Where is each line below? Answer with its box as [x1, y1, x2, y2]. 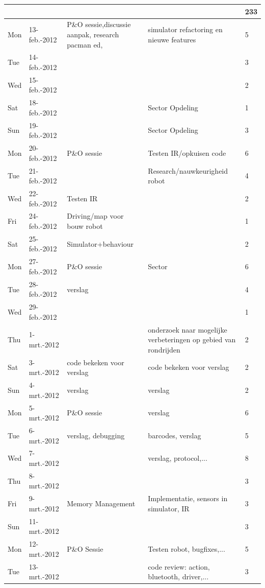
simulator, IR [148, 503, 190, 513]
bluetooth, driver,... [148, 571, 209, 582]
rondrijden [148, 344, 180, 355]
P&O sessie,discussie [67, 19, 131, 30]
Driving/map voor [67, 210, 124, 221]
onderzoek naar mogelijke [148, 324, 227, 335]
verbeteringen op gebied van [148, 334, 236, 345]
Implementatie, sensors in [148, 493, 228, 504]
